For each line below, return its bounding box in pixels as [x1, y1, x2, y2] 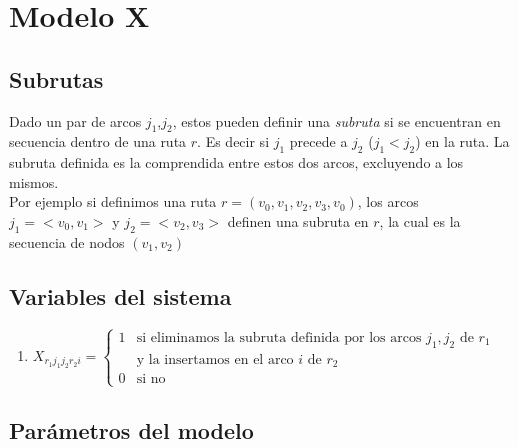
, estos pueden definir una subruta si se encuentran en [172, 110, 501, 131]
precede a [289, 131, 348, 152]
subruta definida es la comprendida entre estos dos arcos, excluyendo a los [9, 152, 464, 173]
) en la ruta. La [415, 131, 510, 152]
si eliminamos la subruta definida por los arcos [136, 330, 422, 345]
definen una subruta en [227, 210, 369, 231]
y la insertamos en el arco [136, 352, 294, 367]
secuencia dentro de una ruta [9, 131, 187, 152]
